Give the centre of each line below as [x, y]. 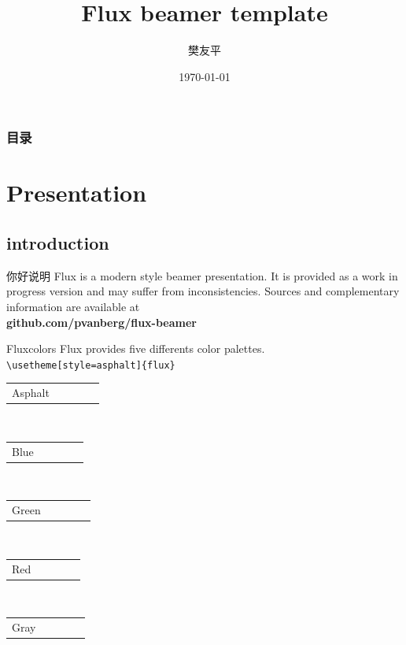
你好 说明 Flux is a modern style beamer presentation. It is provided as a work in [202, 275]
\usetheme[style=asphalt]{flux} [91, 365]
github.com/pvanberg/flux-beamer [102, 322]
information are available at [73, 306]
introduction [58, 243]
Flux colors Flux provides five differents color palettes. [136, 348]
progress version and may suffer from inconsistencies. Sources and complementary [203, 291]
